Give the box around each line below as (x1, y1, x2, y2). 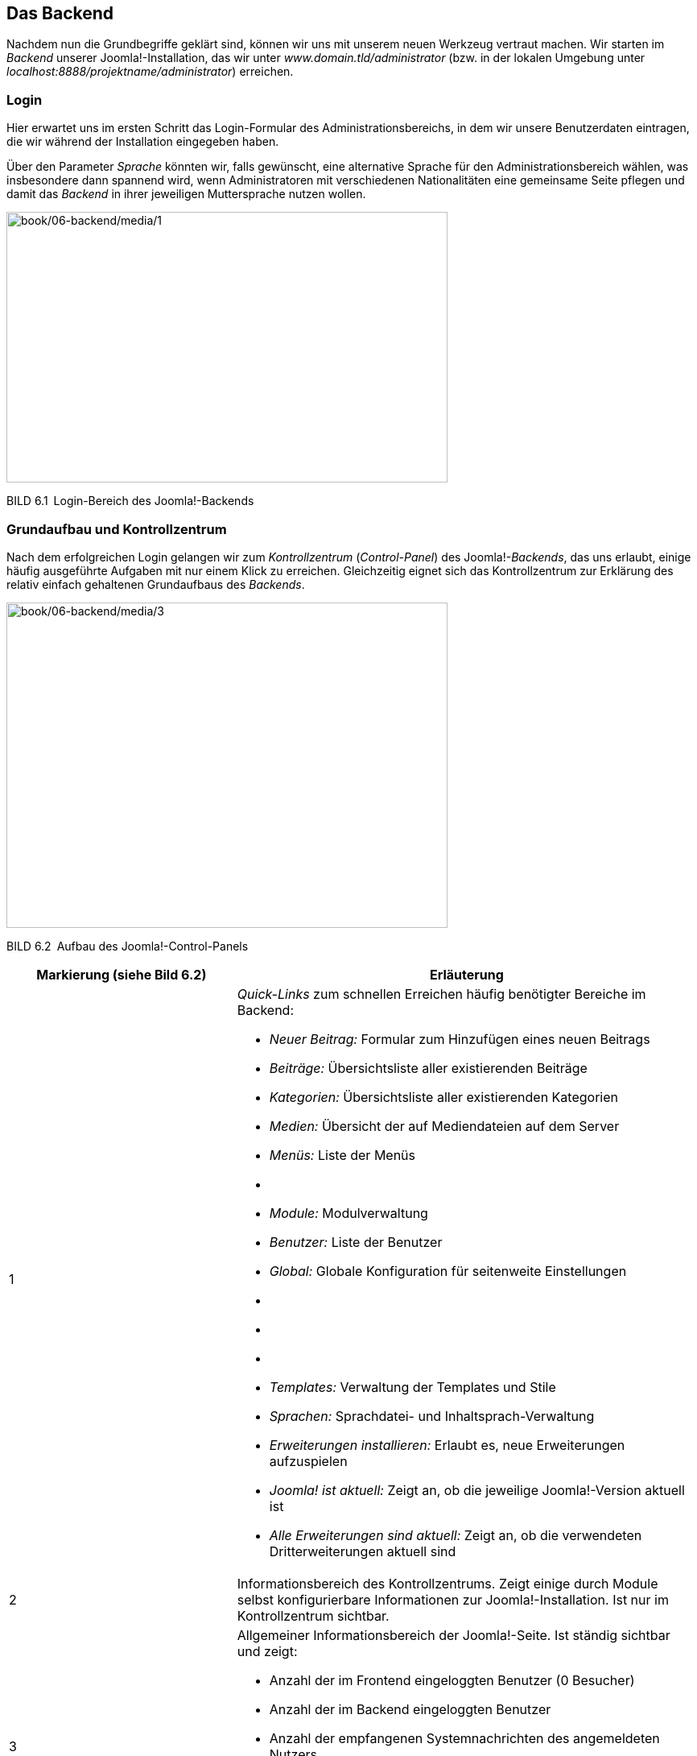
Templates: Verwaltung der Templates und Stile (269, 1378, 556, 1395)
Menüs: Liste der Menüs (269, 1146, 416, 1163)
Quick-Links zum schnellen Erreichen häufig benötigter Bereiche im (237, 985, 646, 1002)
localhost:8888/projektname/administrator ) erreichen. (6, 64, 294, 79)
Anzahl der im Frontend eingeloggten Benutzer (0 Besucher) (269, 1671, 635, 1688)
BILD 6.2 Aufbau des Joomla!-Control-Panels (6, 938, 249, 953)
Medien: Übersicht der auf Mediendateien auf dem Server (269, 1117, 620, 1134)
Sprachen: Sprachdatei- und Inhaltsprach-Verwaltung (269, 1407, 595, 1424)
